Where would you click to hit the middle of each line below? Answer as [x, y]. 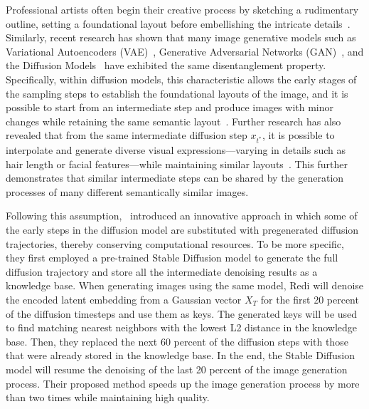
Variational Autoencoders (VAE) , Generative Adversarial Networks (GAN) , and [185, 51]
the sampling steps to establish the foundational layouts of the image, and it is [177, 93]
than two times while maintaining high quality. [108, 397]
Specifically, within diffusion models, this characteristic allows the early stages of [181, 79]
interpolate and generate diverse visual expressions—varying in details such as [176, 150]
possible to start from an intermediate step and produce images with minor [170, 107]
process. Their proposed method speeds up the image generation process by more [183, 383]
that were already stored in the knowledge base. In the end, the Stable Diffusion [180, 355]
